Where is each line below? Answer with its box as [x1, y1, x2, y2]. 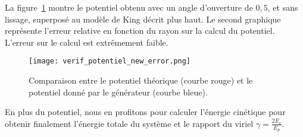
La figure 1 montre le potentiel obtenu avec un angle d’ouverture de [5, 1, 253, 13]
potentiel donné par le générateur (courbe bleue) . [29, 85, 208, 98]
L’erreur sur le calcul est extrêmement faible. [5, 36, 168, 48]
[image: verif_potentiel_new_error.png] [29, 57, 191, 66]
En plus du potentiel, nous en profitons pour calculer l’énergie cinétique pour [5, 106, 286, 118]
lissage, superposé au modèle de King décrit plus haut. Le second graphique [5, 12, 281, 25]
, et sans [267, 1, 298, 13]
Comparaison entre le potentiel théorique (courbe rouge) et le [29, 74, 253, 87]
